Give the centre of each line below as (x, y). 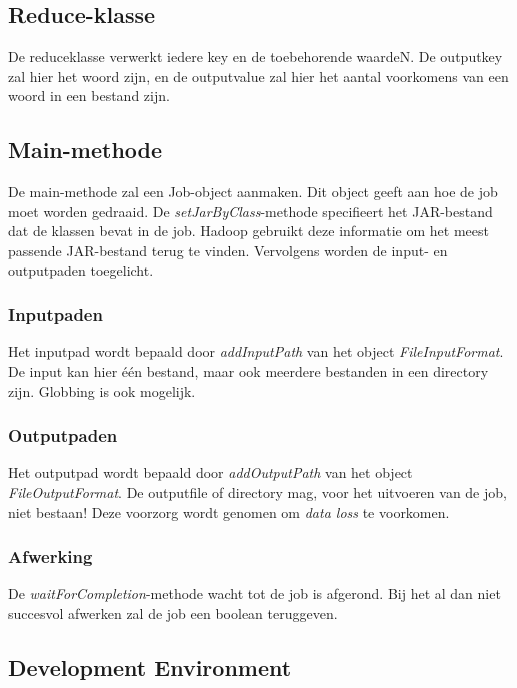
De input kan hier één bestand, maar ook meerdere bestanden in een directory (248, 370)
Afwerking (50, 556)
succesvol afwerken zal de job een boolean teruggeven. (173, 612)
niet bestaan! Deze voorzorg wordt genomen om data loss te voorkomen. (229, 511)
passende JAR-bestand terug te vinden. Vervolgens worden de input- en (228, 249)
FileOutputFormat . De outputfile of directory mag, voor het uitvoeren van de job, (257, 491)
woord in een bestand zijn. (89, 95)
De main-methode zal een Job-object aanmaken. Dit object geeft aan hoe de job (253, 191)
